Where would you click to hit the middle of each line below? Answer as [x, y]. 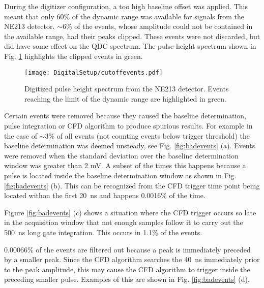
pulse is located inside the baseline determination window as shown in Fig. [120, 175]
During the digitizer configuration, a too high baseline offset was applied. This [126, 6]
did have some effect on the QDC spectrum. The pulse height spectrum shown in [130, 46]
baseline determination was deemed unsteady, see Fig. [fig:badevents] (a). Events [130, 146]
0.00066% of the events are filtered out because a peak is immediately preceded [127, 249]
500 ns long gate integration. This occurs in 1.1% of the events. [103, 232]
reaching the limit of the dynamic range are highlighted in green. [125, 98]
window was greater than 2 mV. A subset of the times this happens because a [125, 165]
